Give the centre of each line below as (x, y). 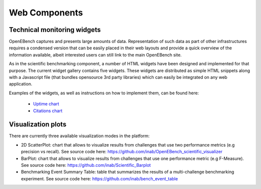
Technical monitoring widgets (55, 30)
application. (21, 84)
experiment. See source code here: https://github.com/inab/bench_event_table (100, 178)
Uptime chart (46, 104)
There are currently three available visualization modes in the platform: (79, 136)
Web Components (46, 13)
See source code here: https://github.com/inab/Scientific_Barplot (86, 165)
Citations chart (48, 111)
